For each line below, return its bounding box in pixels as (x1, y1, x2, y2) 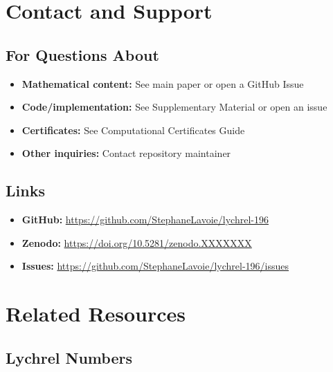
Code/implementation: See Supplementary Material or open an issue (21, 100, 327, 114)
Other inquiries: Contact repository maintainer (21, 146, 231, 160)
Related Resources (6, 299, 186, 328)
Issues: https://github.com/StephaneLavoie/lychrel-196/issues (21, 259, 289, 273)
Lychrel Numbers (6, 346, 132, 368)
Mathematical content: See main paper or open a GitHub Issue (21, 76, 304, 91)
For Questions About (6, 44, 159, 65)
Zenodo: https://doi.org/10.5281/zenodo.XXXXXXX (21, 235, 252, 250)
